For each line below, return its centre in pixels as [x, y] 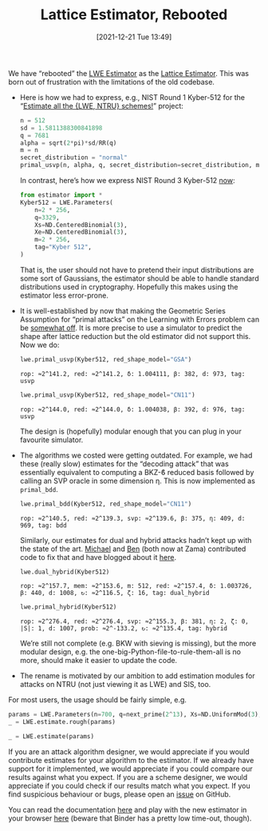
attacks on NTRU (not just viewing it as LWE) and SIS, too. [115, 685]
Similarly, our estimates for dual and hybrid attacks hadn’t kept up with [136, 540]
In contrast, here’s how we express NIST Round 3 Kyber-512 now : [127, 181]
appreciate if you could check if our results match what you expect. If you [129, 785]
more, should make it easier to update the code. [99, 661]
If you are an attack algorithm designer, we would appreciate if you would [129, 751]
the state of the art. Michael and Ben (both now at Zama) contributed [133, 549]
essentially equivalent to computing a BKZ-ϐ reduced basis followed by [137, 472]
